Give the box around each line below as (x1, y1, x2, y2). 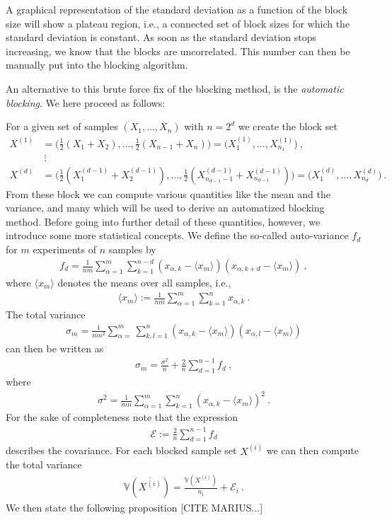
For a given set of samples (6, 119, 118, 134)
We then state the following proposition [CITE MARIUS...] (6, 500, 263, 515)
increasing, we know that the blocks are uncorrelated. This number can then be (6, 43, 350, 58)
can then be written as (6, 341, 104, 356)
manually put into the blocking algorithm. (6, 57, 188, 72)
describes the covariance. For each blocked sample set (6, 443, 237, 458)
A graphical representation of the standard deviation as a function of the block (6, 2, 348, 16)
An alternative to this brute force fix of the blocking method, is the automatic (6, 81, 344, 96)
